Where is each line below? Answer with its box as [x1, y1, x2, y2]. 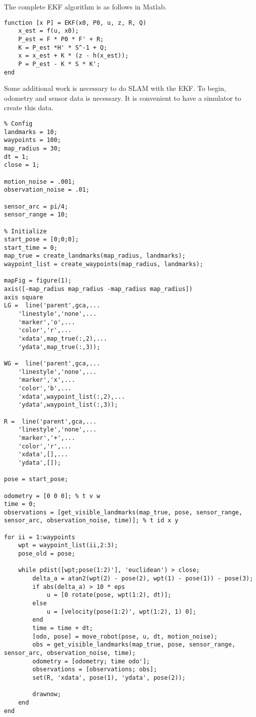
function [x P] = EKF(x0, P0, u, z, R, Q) [4, 19, 147, 26]
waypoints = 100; [4, 137, 61, 144]
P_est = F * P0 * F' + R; [18, 35, 104, 43]
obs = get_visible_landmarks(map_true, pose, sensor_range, [32, 641, 236, 648]
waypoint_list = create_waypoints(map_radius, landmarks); [4, 261, 203, 268]
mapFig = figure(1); [4, 277, 72, 285]
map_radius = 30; [4, 144, 61, 152]
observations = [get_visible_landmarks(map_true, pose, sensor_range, [4, 508, 243, 516]
